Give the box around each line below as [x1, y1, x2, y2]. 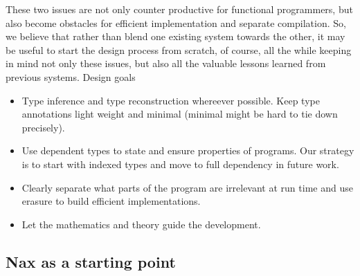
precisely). [21, 120, 65, 134]
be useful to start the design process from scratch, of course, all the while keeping [6, 42, 352, 57]
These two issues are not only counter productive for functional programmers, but [6, 2, 353, 16]
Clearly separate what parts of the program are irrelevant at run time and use [21, 180, 353, 194]
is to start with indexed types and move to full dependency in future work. [21, 156, 339, 171]
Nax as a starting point [6, 250, 176, 272]
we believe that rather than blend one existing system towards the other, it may [6, 29, 345, 44]
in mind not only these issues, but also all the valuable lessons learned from [6, 56, 326, 71]
